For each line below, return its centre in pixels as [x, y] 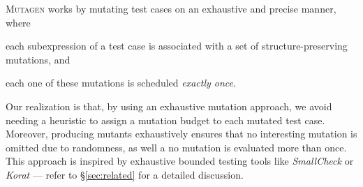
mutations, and [38, 59]
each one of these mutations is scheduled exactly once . [121, 83]
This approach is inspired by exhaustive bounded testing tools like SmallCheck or [180, 161]
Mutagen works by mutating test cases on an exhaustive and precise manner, [171, 8]
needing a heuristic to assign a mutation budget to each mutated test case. [165, 120]
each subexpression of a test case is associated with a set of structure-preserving [177, 46]
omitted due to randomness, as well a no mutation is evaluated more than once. [176, 147]
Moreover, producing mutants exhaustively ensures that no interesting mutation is [181, 134]
